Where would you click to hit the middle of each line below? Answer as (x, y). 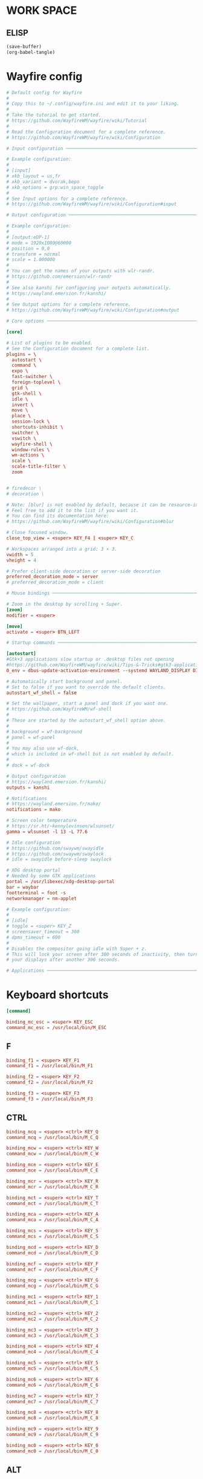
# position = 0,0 (28, 248)
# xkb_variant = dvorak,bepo (43, 182)
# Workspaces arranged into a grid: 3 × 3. (62, 549)
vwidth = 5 (20, 554)
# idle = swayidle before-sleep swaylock (59, 859)
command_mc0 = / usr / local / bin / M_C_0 (52, 1451)
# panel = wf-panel (31, 737)
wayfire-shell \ (32, 444)
